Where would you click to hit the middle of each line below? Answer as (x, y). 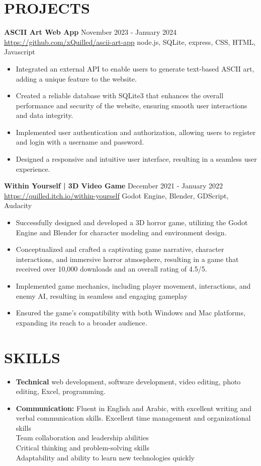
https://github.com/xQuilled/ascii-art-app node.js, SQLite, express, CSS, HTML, (130, 42)
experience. (33, 169)
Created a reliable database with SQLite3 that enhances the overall (120, 95)
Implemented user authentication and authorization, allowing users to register (136, 132)
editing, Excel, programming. (61, 391)
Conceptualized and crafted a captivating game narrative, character (120, 249)
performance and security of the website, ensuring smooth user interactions (132, 105)
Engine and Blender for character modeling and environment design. (121, 232)
